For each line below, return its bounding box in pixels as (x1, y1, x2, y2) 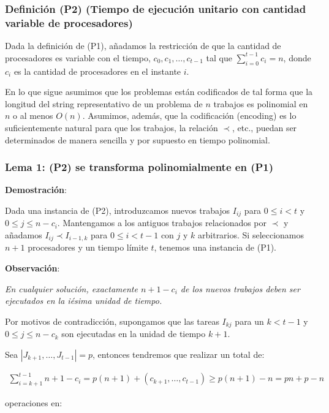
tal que (206, 51, 232, 64)
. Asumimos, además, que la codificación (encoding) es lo (82, 109, 297, 122)
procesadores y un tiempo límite (28, 241, 148, 254)
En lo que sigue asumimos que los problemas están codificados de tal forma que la (5, 85, 313, 98)
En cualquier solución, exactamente (5, 282, 138, 295)
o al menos (13, 109, 53, 122)
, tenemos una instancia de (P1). (154, 241, 277, 254)
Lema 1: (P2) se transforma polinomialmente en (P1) (5, 159, 274, 175)
